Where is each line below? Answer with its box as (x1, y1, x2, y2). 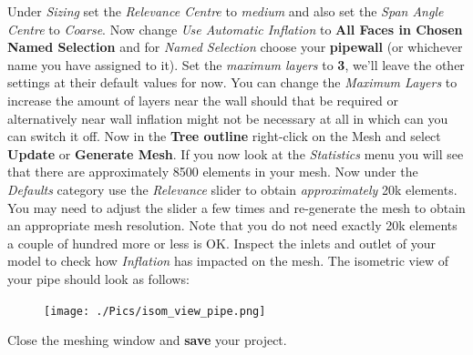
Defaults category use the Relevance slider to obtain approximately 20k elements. (7, 179, 458, 198)
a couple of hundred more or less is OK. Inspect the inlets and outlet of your (7, 233, 436, 252)
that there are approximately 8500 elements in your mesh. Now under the (7, 162, 418, 181)
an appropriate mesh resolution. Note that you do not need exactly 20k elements (7, 216, 458, 235)
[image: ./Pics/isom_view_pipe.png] (44, 304, 266, 318)
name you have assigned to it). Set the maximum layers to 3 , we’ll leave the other (7, 55, 465, 74)
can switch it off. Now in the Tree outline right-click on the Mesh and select (7, 127, 441, 146)
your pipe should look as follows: (7, 269, 190, 288)
